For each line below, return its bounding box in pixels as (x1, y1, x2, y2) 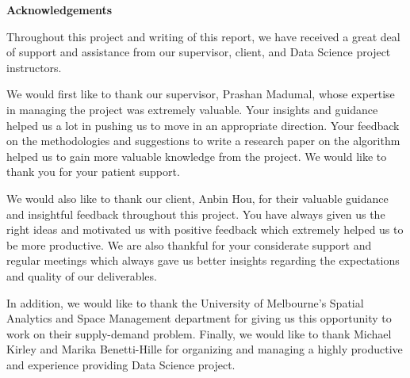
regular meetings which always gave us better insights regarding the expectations (6, 252, 400, 269)
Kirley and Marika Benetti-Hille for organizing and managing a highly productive (6, 341, 403, 357)
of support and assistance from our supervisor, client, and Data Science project (6, 44, 391, 60)
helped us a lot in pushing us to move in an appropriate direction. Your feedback (6, 116, 400, 133)
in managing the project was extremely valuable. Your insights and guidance (6, 101, 378, 117)
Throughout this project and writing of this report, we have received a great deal (6, 28, 400, 44)
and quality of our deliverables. (6, 267, 157, 284)
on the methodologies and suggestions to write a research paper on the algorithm (6, 132, 400, 149)
